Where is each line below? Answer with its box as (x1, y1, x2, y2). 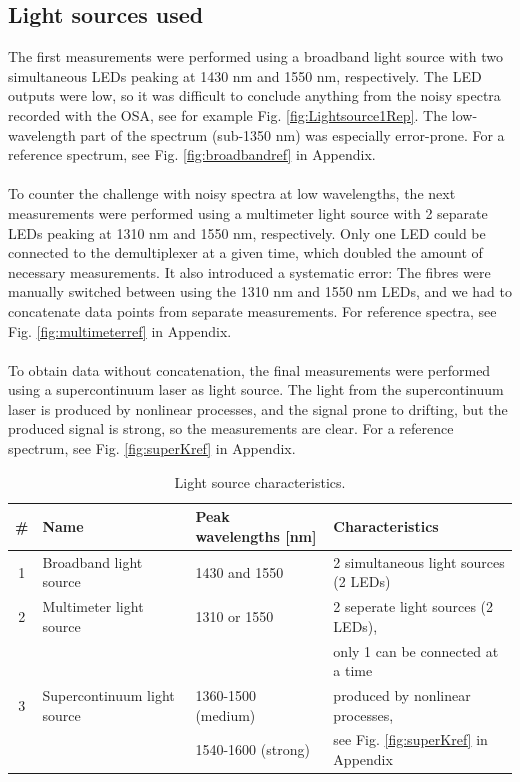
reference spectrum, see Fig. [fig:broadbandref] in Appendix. (8, 144, 376, 165)
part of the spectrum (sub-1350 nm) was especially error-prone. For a (80, 124, 505, 145)
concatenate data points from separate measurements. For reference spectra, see (8, 300, 497, 321)
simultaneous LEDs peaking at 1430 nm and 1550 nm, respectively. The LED (8, 65, 482, 86)
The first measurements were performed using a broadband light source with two (8, 46, 503, 67)
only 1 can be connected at (333, 640, 499, 661)
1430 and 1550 (195, 561, 284, 582)
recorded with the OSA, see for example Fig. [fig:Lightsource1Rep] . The (8, 104, 448, 125)
